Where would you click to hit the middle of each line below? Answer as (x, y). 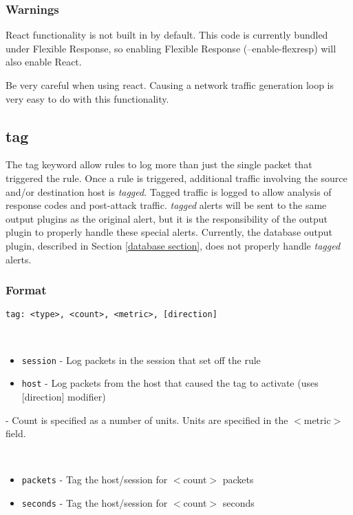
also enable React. (44, 62)
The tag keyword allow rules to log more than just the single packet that (159, 164)
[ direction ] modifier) (64, 396)
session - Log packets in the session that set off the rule (141, 360)
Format (26, 290)
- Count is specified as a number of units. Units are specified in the (147, 420)
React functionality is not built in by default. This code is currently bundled (167, 35)
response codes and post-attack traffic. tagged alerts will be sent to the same (166, 205)
